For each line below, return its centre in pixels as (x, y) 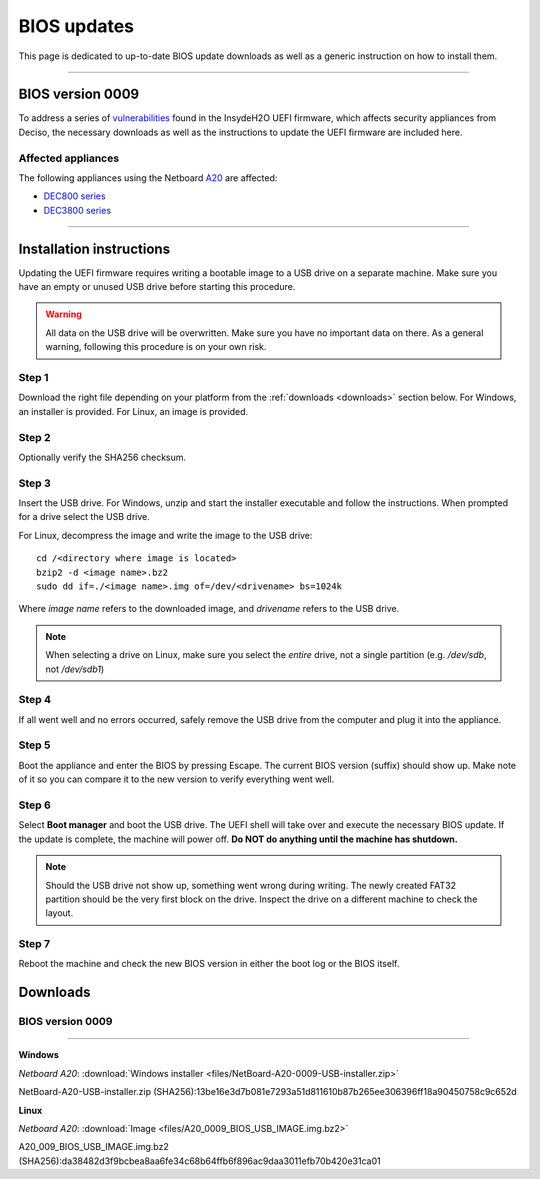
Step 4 (35, 700)
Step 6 (35, 805)
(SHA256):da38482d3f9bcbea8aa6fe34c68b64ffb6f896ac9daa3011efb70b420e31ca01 (199, 1161)
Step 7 (34, 944)
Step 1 (33, 377)
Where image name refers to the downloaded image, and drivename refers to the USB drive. (209, 609)
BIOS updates (76, 26)
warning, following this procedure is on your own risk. (156, 347)
